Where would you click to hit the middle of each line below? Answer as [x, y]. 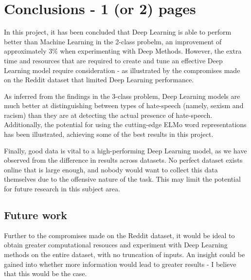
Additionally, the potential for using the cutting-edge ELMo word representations [125, 124]
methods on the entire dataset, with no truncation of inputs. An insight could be [125, 254]
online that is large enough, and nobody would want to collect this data [111, 169]
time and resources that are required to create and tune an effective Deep [113, 60]
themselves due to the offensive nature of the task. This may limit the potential [122, 179]
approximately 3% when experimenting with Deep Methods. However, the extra [123, 51]
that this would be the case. [45, 273]
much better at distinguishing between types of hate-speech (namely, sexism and [124, 105]
